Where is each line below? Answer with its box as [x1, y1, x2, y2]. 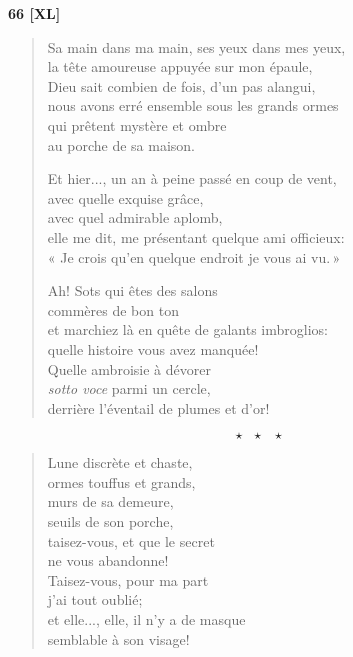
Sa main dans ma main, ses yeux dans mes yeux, [47, 36, 346, 57]
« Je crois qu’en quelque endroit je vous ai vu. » [47, 246, 341, 267]
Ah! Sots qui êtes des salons [47, 280, 218, 301]
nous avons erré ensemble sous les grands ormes [47, 95, 339, 116]
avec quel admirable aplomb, [47, 207, 223, 228]
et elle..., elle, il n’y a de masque [47, 609, 246, 630]
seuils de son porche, [47, 511, 174, 532]
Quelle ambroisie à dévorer [47, 358, 211, 379]
